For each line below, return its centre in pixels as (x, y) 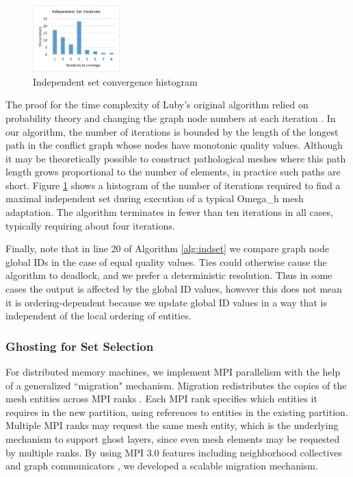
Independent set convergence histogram (115, 81)
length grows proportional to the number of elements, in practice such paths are (173, 172)
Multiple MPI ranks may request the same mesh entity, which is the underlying (172, 425)
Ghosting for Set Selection (80, 346)
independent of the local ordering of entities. (99, 316)
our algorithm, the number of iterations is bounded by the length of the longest (172, 131)
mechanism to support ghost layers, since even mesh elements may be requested (173, 439)
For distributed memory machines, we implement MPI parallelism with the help (173, 372)
